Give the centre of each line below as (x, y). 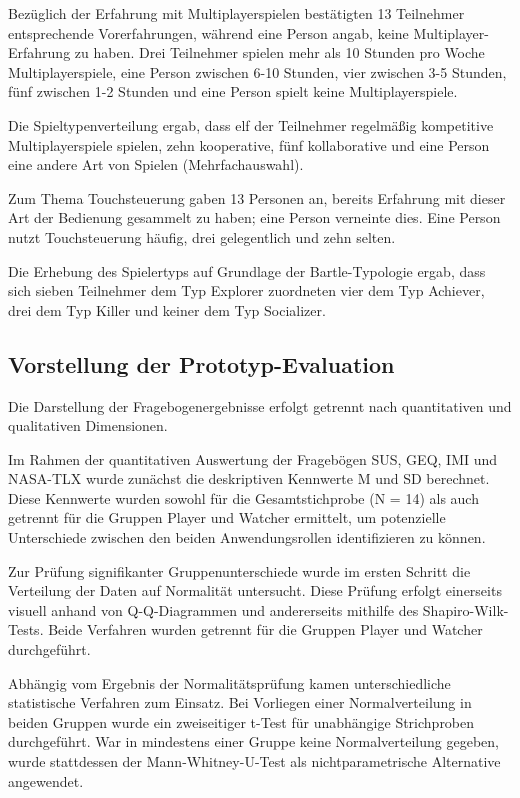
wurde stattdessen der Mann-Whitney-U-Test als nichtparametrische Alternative (254, 761)
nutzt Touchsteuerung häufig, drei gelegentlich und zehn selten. (202, 236)
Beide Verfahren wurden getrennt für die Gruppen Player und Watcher (265, 629)
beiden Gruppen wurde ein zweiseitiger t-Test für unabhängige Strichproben (241, 721)
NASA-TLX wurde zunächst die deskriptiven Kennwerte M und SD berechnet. (249, 478)
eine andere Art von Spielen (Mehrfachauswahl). (156, 164)
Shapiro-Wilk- (465, 609)
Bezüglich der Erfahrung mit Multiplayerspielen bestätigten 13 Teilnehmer (236, 13)
